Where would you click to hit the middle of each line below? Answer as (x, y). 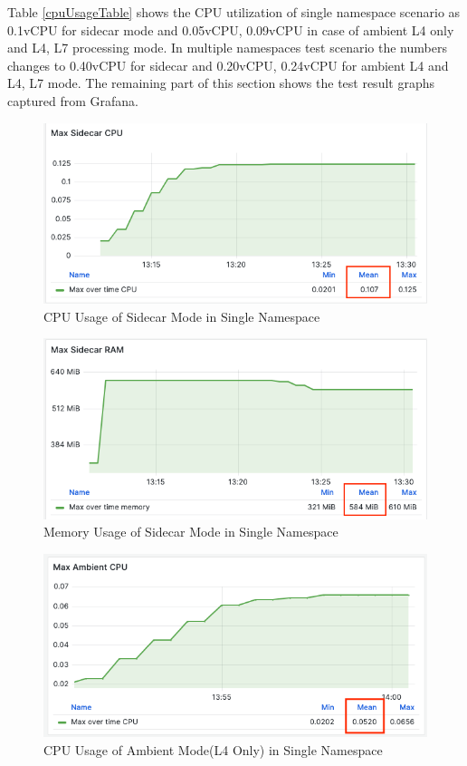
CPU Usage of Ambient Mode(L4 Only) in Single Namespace (213, 749)
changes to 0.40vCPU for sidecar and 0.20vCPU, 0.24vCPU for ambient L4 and (228, 65)
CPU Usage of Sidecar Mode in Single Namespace (182, 316)
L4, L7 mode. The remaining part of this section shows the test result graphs (221, 83)
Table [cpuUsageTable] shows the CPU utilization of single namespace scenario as (234, 12)
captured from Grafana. (73, 100)
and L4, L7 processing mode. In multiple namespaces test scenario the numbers (227, 48)
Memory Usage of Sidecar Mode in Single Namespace (191, 532)
